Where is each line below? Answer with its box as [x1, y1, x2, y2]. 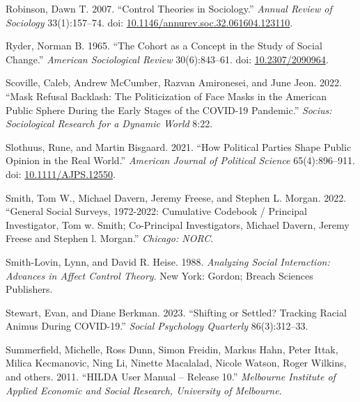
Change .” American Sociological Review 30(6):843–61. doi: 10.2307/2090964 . [6, 51, 329, 66]
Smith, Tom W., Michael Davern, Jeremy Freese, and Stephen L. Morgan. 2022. [6, 190, 347, 204]
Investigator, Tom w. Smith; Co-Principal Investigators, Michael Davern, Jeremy [6, 217, 350, 232]
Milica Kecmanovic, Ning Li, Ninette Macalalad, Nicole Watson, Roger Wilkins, [6, 355, 347, 370]
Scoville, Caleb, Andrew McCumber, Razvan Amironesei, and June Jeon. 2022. [6, 75, 342, 90]
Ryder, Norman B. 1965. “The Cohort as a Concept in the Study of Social [6, 38, 322, 53]
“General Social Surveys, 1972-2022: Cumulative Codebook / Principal [6, 204, 307, 218]
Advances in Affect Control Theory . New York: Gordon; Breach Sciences [6, 268, 313, 282]
